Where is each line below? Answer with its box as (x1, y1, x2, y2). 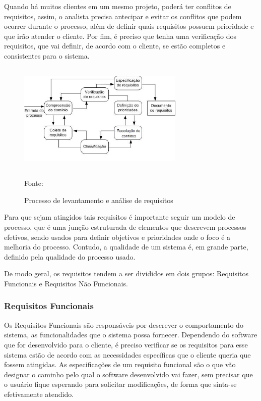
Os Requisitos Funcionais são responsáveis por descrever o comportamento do (4, 319, 243, 330)
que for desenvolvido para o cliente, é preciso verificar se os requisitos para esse (4, 339, 248, 349)
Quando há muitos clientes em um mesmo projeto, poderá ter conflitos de (4, 1, 231, 11)
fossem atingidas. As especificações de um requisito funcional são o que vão (4, 359, 236, 370)
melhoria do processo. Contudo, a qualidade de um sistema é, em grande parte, (4, 241, 248, 252)
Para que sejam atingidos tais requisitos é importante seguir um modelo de (4, 212, 235, 222)
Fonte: (24, 178, 43, 188)
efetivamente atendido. (4, 388, 74, 399)
